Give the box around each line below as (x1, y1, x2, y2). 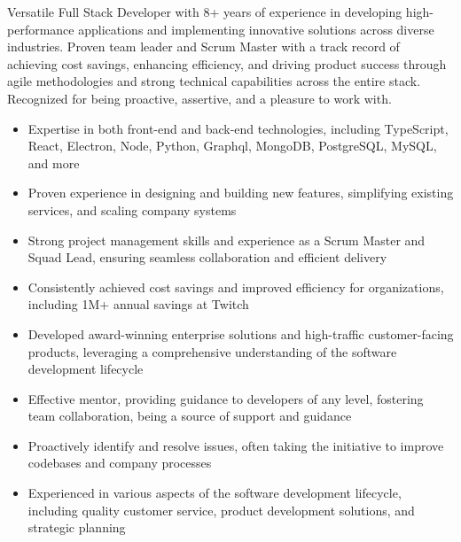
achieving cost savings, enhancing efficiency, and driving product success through (7, 54, 447, 73)
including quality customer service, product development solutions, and (27, 500, 415, 519)
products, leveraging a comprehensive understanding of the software (27, 342, 397, 360)
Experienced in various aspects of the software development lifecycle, (27, 484, 402, 502)
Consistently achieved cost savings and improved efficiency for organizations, (27, 277, 444, 296)
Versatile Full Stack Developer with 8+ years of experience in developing (7, 3, 402, 20)
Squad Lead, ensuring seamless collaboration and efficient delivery (27, 248, 387, 267)
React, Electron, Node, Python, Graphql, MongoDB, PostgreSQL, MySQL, (27, 136, 437, 155)
